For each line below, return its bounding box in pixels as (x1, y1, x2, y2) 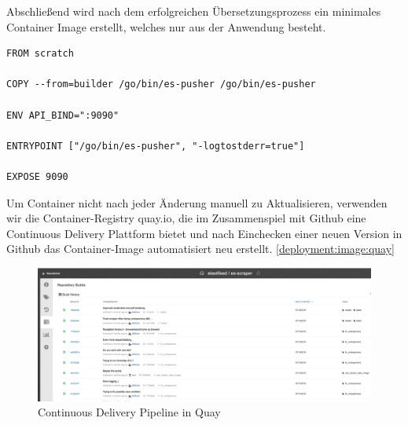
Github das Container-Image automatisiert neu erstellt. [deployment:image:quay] (6, 240, 395, 257)
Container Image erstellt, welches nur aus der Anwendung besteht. (6, 18, 326, 35)
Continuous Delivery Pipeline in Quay (38, 404, 221, 420)
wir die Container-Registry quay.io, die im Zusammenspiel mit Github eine (6, 210, 366, 226)
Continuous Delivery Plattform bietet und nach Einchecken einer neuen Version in (6, 225, 402, 241)
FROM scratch (6, 48, 74, 60)
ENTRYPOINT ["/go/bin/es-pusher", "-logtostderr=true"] (6, 140, 305, 152)
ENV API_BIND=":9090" (6, 109, 119, 121)
